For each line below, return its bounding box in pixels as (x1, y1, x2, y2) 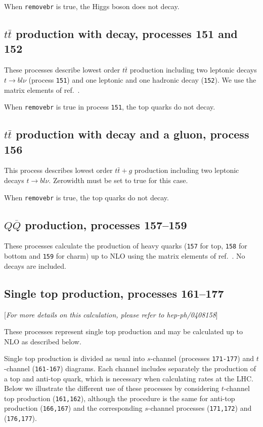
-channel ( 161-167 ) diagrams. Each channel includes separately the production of (4, 363, 256, 373)
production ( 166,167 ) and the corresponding (4, 403, 143, 413)
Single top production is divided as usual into (4, 353, 145, 364)
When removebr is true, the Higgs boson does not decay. (4, 1, 180, 11)
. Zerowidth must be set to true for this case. (49, 174, 188, 185)
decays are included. (4, 260, 67, 271)
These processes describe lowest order (4, 64, 120, 75)
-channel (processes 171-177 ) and (150, 353, 254, 364)
